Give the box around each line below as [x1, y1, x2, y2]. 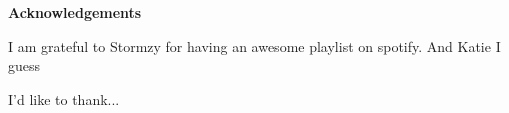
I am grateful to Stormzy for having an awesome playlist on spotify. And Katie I [8, 35, 501, 56]
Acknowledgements [8, 2, 142, 22]
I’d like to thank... [8, 88, 120, 109]
